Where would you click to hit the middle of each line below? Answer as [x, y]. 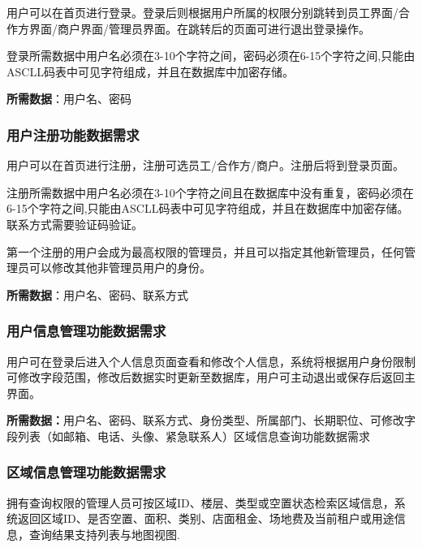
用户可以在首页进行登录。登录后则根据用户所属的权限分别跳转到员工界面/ [202, 12]
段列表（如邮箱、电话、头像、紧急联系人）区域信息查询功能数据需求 [188, 436]
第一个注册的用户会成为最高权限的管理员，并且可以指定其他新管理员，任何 [205, 251]
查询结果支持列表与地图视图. [104, 534]
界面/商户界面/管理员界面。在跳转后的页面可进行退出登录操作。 [199, 28]
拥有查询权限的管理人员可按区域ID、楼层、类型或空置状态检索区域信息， [200, 502]
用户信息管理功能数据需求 [86, 331]
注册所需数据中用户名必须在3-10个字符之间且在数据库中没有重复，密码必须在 [210, 192]
